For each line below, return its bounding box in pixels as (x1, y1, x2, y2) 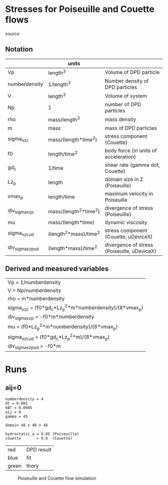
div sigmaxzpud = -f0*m (7, 343, 61, 351)
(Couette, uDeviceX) (104, 233, 153, 240)
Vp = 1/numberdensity (7, 279, 61, 286)
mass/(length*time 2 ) (48, 135, 97, 143)
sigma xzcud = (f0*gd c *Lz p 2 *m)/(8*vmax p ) (7, 332, 110, 342)
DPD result (26, 446, 51, 453)
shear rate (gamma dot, (104, 161, 160, 168)
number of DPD (104, 101, 141, 108)
